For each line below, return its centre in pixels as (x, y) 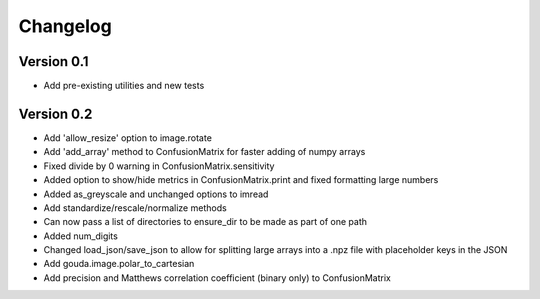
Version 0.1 (53, 61)
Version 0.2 (55, 113)
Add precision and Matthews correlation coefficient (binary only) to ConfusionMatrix (217, 277)
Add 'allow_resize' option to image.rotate (127, 137)
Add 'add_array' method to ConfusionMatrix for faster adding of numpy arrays (204, 152)
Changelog (65, 26)
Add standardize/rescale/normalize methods (135, 207)
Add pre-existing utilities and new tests (124, 86)
